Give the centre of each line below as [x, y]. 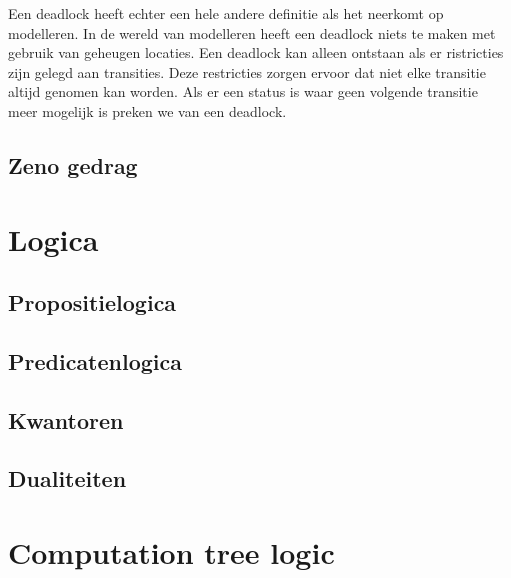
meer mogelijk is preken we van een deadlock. [147, 110]
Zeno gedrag [73, 164]
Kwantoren [66, 419]
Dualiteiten [67, 478]
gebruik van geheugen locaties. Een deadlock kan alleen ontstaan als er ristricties [256, 52]
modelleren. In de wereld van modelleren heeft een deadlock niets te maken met [252, 32]
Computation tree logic [171, 552]
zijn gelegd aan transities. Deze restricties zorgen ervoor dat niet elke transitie [247, 71]
